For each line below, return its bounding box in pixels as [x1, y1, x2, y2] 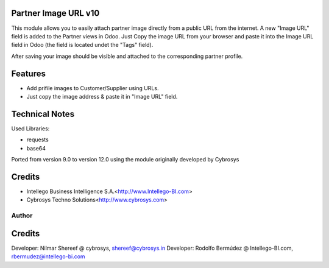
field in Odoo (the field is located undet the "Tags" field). [11, 41, 154, 49]
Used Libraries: [11, 125, 50, 132]
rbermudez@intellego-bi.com [11, 253, 85, 260]
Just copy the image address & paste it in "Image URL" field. [26, 93, 178, 100]
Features [11, 68, 46, 79]
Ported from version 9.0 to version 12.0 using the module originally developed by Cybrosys [11, 156, 239, 163]
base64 [26, 144, 46, 152]
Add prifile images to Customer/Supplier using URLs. [26, 84, 159, 91]
